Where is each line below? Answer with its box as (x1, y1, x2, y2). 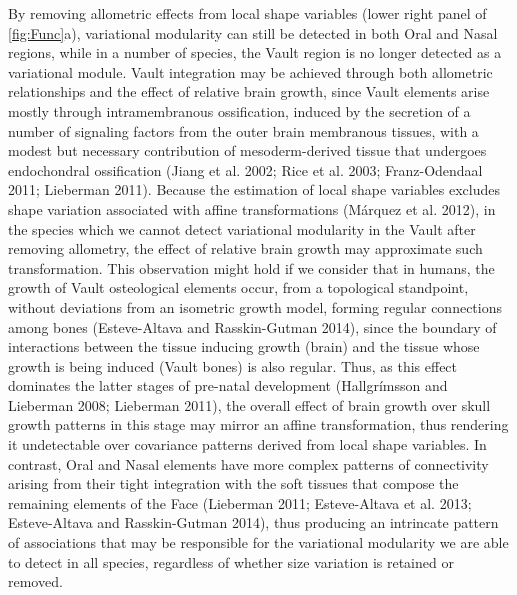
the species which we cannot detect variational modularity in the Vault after (8, 218, 476, 239)
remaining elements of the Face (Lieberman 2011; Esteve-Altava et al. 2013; (8, 492, 472, 513)
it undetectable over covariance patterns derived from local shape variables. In (8, 434, 487, 455)
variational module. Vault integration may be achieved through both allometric (8, 61, 493, 82)
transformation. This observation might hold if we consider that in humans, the (8, 257, 495, 278)
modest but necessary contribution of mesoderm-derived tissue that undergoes (8, 140, 487, 161)
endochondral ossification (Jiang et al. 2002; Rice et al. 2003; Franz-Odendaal (8, 159, 483, 180)
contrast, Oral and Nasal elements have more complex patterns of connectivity (8, 453, 489, 474)
